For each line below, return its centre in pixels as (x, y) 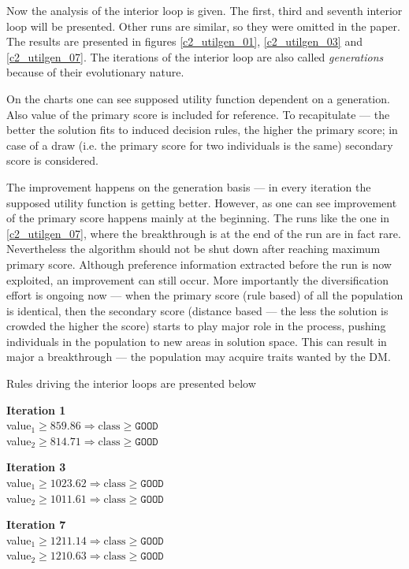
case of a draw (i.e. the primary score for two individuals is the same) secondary (200, 145)
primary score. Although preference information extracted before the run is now (199, 264)
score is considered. (52, 160)
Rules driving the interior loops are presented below (131, 383)
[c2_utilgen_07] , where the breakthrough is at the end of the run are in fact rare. (204, 233)
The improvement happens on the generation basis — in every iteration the (189, 186)
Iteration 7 (36, 524)
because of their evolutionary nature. (95, 72)
